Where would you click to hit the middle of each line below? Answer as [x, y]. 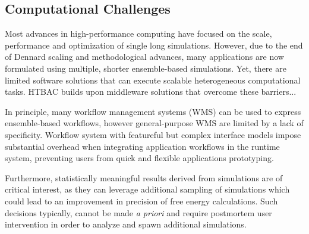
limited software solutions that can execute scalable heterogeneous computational [153, 80]
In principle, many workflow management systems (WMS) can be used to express [153, 111]
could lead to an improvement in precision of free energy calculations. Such [141, 201]
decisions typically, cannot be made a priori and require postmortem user [138, 212]
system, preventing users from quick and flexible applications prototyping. [139, 158]
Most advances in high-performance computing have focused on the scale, [138, 33]
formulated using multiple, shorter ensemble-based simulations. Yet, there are [146, 68]
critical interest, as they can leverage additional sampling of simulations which [147, 189]
